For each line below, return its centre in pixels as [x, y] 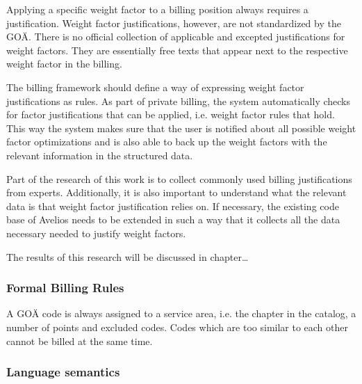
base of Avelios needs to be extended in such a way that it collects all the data [173, 219]
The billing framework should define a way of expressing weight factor [155, 87]
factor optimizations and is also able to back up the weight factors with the [167, 142]
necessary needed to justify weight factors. [96, 233]
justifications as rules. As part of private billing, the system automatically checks [178, 101]
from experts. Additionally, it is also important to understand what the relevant [176, 192]
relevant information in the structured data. [100, 155]
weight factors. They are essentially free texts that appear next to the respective [177, 50]
